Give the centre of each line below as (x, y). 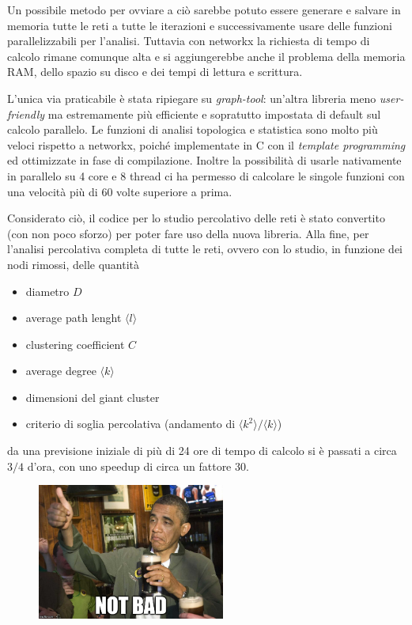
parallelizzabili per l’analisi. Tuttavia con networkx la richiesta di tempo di (189, 41)
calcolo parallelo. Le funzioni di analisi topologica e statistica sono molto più (193, 129)
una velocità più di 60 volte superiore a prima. (120, 191)
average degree (61, 371)
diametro (47, 291)
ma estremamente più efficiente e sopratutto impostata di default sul (214, 114)
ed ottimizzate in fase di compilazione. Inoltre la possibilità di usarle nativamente (204, 160)
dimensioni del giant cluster (93, 397)
